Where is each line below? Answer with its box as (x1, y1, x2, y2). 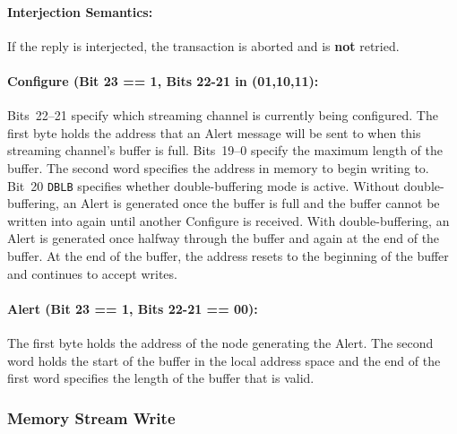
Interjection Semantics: (7, 2, 153, 21)
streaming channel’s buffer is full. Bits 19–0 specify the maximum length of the (7, 141, 443, 160)
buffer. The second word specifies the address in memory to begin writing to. (7, 158, 429, 177)
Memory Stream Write (7, 406, 176, 429)
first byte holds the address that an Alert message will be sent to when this (7, 123, 421, 142)
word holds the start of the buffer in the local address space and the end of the (7, 351, 441, 369)
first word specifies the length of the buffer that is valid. (7, 369, 315, 387)
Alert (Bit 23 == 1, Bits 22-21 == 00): (7, 299, 258, 317)
